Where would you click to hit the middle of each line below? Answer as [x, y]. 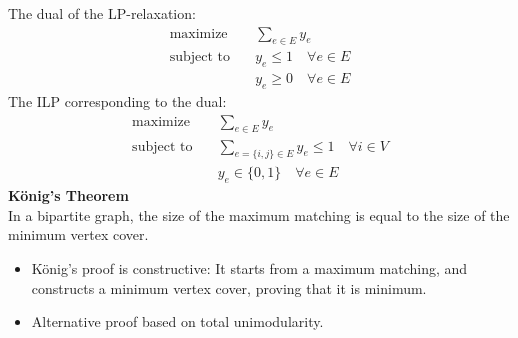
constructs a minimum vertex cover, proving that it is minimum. [229, 287]
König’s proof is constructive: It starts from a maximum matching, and [249, 267]
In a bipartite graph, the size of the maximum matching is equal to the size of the [259, 214]
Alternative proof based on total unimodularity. [177, 321]
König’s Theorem [68, 195]
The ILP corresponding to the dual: [117, 101]
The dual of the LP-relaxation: [102, 13]
